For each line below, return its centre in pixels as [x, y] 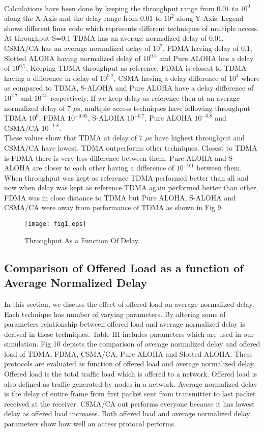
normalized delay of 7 [38, 108]
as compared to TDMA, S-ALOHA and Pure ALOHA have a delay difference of [129, 88]
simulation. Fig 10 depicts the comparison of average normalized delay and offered [132, 344]
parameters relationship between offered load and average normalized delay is [125, 324]
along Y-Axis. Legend [210, 18]
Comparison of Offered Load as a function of [124, 267]
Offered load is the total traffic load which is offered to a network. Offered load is [130, 374]
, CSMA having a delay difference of [170, 78]
